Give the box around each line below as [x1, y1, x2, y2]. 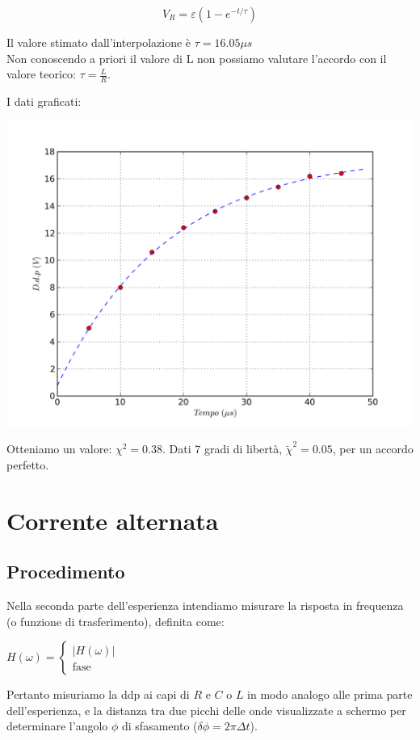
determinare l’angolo [6, 717, 108, 734]
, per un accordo [332, 440, 414, 457]
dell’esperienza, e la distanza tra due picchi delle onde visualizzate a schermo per [6, 701, 406, 718]
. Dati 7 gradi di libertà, [162, 440, 283, 457]
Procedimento [6, 559, 125, 584]
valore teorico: [6, 65, 77, 82]
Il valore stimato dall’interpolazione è [6, 34, 191, 50]
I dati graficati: [6, 93, 82, 110]
